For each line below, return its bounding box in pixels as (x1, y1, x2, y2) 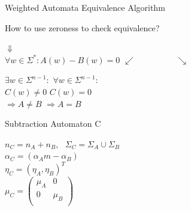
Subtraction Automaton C (5, 117, 101, 130)
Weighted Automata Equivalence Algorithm (5, 1, 165, 13)
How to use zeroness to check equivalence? (5, 21, 160, 34)
